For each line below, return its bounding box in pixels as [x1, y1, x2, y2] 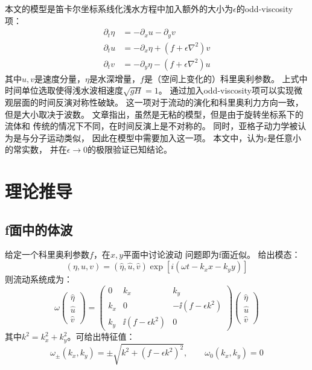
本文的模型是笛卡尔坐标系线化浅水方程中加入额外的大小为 [5, 2, 233, 14]
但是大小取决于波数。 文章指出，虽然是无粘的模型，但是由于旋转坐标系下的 [5, 107, 304, 120]
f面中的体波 [5, 220, 73, 238]
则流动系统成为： [5, 273, 72, 285]
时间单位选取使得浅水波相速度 [5, 84, 123, 97]
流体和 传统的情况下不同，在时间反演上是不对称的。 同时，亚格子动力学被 [5, 120, 298, 132]
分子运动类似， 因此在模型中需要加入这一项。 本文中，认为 [30, 131, 264, 144]
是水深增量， [89, 72, 141, 85]
